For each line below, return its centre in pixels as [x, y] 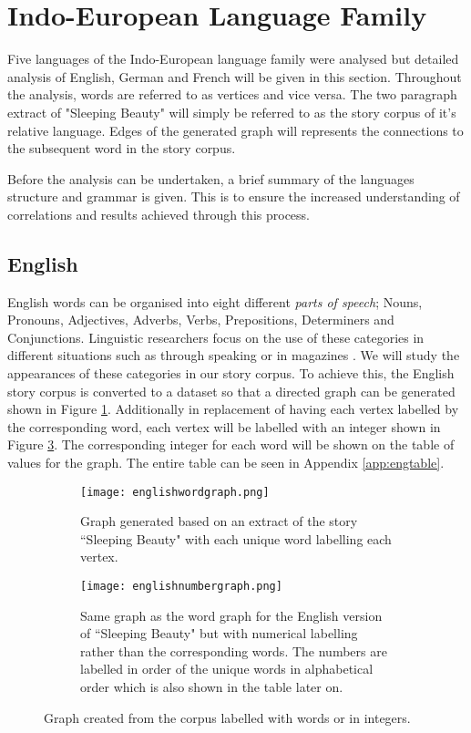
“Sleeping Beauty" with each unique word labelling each [236, 538]
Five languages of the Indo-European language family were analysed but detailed [233, 59]
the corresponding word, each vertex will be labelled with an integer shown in [224, 426]
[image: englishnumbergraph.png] [181, 587]
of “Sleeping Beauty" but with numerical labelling [219, 633]
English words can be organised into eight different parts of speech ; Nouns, [215, 301]
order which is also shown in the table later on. [212, 687]
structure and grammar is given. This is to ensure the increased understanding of [234, 196]
